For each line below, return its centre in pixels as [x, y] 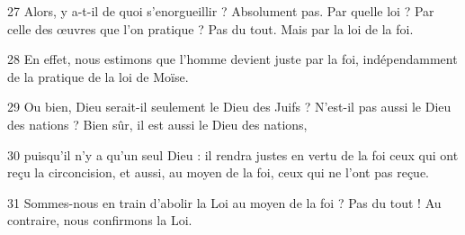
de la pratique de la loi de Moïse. [98, 76]
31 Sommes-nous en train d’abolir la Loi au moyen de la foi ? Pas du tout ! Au [224, 202]
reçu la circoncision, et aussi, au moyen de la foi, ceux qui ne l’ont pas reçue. [218, 172]
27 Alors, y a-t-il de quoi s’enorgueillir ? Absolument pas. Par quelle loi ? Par [221, 11]
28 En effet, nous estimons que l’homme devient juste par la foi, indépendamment [232, 59]
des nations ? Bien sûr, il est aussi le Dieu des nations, [157, 124]
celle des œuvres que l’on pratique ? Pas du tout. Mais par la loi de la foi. [210, 28]
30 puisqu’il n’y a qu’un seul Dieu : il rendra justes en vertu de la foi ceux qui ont [233, 154]
